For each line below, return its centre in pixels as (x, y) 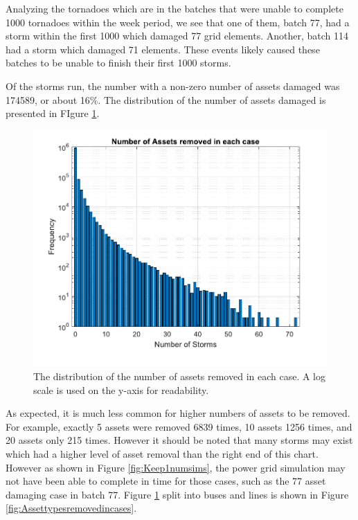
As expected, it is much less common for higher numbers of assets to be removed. (178, 413)
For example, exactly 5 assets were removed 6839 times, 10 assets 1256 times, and (179, 426)
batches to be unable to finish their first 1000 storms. (118, 63)
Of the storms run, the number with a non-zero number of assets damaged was (173, 86)
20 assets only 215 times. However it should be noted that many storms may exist (179, 440)
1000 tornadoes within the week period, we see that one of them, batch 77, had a (178, 22)
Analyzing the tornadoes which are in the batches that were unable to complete (174, 8)
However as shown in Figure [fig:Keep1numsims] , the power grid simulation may (176, 467)
